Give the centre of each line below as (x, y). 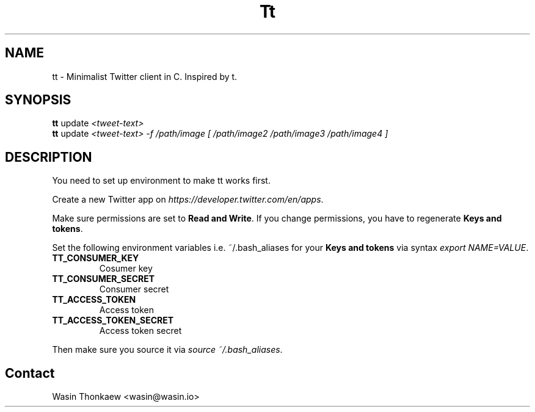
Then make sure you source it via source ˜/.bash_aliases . (167, 350)
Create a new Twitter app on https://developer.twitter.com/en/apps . (188, 200)
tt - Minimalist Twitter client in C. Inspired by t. (145, 76)
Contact (30, 373)
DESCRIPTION (49, 157)
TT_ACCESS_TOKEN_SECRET (113, 320)
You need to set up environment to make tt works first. (161, 181)
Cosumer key (126, 269)
